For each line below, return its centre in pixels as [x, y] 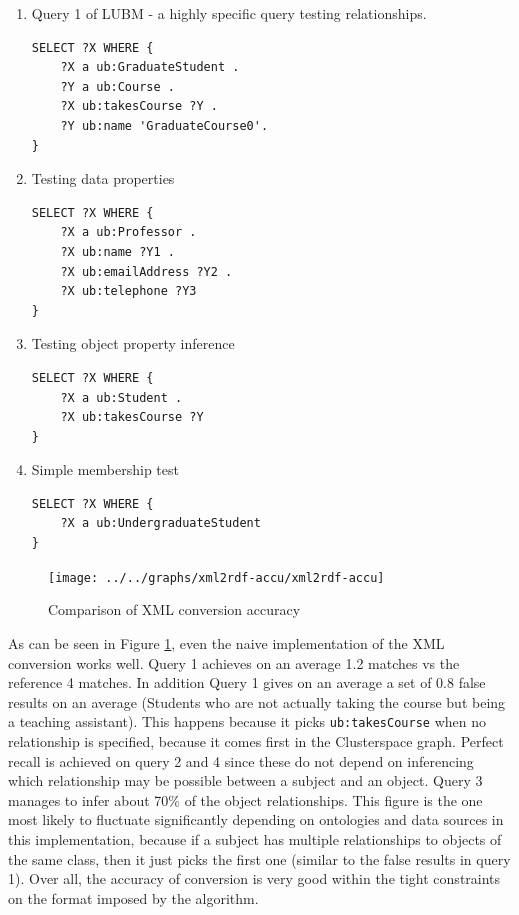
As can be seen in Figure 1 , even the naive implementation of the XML [226, 642]
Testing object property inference [133, 343]
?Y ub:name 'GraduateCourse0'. [164, 125]
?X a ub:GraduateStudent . [150, 67]
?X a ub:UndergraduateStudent [160, 523]
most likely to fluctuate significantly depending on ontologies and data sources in [256, 819]
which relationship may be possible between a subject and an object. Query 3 [245, 780]
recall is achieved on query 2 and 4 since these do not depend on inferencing [241, 760]
